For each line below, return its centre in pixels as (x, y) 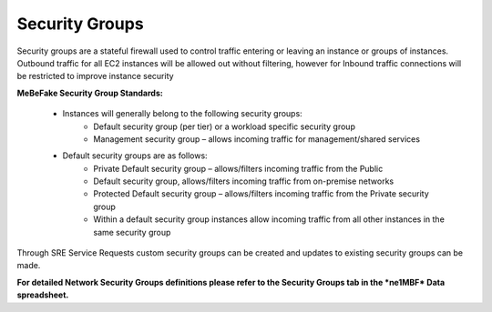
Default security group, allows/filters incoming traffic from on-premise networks (244, 181)
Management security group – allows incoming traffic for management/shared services (257, 139)
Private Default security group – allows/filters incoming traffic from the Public (238, 168)
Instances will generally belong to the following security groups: (182, 114)
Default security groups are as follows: (135, 156)
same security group (132, 232)
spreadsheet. (43, 295)
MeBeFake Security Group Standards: (90, 93)
